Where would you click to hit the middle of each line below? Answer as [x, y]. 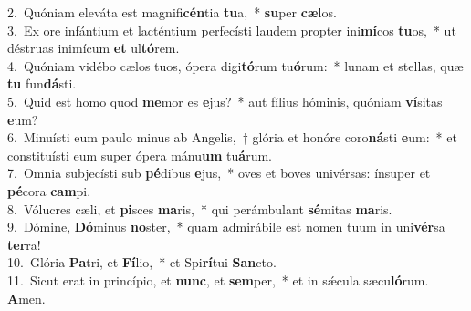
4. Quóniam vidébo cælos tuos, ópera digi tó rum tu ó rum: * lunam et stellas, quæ [235, 65]
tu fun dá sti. [42, 83]
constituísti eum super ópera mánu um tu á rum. [140, 155]
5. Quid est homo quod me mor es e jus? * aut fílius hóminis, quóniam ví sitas [225, 101]
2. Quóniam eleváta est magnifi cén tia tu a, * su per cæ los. [172, 12]
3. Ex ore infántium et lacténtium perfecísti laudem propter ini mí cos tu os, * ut [232, 30]
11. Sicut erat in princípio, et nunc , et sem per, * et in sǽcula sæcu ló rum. [218, 280]
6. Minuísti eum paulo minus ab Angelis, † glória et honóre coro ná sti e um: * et [232, 137]
